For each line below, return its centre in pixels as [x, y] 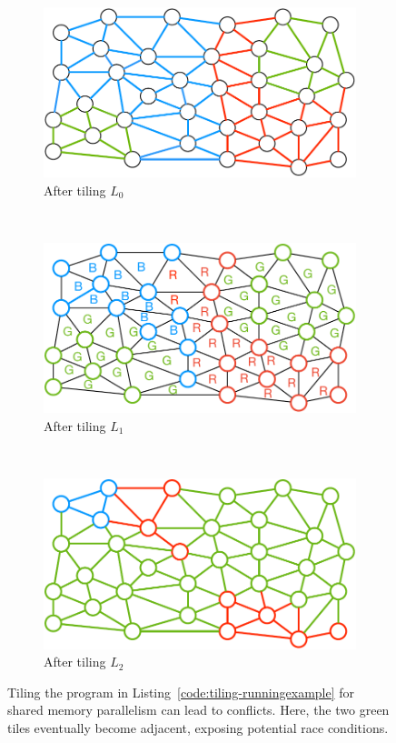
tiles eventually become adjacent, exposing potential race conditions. [198, 727]
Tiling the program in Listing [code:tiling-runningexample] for [181, 692]
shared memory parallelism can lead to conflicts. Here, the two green [198, 710]
